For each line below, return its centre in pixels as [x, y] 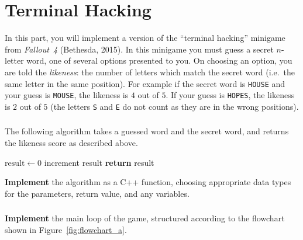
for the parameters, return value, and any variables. [97, 193]
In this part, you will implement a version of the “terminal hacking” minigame [145, 38]
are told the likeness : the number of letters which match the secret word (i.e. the [150, 72]
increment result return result [99, 162]
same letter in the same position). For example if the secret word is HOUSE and [145, 83]
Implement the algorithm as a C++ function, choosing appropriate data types [148, 182]
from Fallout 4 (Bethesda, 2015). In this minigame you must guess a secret [139, 49]
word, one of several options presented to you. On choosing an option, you [159, 60]
